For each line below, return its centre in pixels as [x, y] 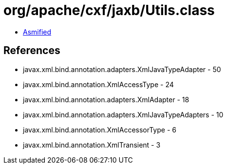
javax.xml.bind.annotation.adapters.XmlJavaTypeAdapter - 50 [122, 69]
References [32, 51]
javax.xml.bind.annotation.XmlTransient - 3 [92, 145]
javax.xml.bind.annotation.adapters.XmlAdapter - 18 [106, 99]
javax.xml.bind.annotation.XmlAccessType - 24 [98, 84]
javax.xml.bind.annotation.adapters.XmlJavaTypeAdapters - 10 [123, 114]
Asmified [37, 32]
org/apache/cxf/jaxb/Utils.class [109, 10]
